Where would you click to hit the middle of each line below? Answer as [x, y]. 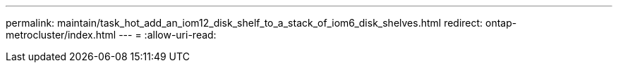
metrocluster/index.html [61, 35]
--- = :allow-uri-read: [168, 35]
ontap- [501, 23]
